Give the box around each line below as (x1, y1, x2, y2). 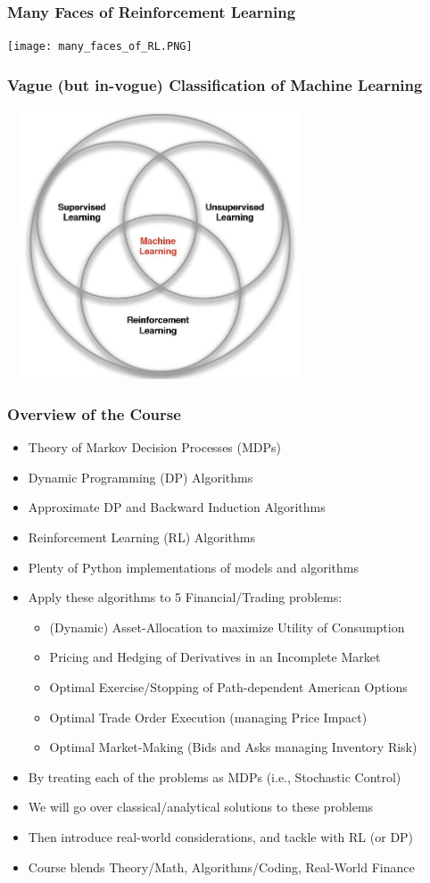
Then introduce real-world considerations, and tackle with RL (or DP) (28, 827, 414, 846)
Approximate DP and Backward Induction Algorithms (28, 498, 326, 516)
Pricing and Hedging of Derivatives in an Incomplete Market (49, 648, 381, 666)
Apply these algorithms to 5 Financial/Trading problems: (28, 588, 343, 607)
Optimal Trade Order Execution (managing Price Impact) (49, 707, 368, 726)
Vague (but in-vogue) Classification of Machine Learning (7, 73, 423, 95)
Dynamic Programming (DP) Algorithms (28, 467, 253, 486)
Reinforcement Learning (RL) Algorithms (28, 528, 255, 547)
